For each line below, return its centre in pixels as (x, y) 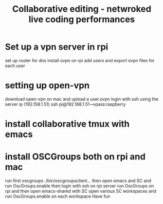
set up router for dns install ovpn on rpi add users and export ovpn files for (80, 60)
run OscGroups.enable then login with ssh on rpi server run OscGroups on (80, 186)
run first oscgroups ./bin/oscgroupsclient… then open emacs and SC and (78, 181)
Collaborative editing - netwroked (82, 9)
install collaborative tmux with (67, 124)
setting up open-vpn (47, 85)
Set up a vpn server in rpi (57, 47)
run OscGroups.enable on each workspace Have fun (58, 196)
